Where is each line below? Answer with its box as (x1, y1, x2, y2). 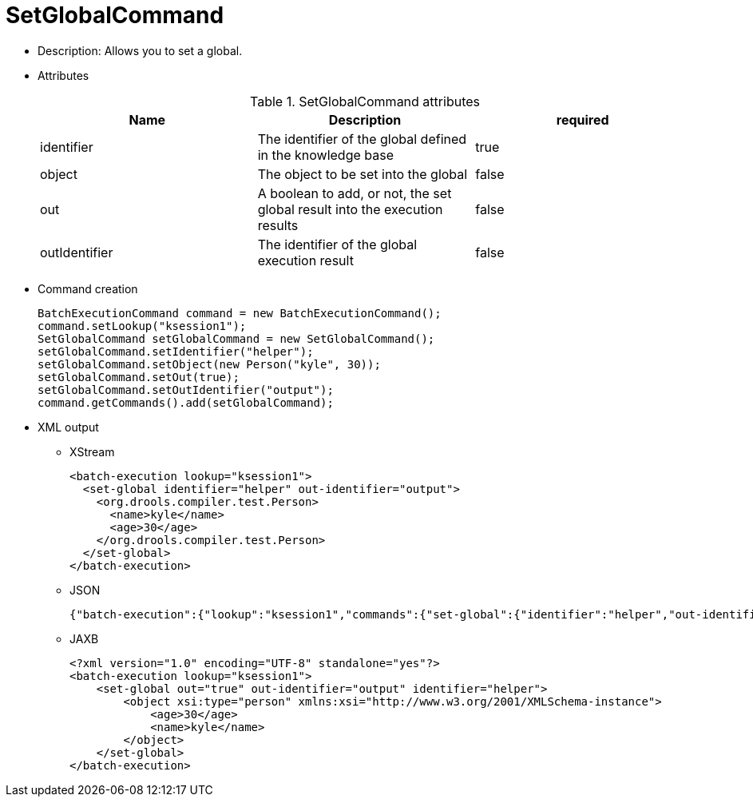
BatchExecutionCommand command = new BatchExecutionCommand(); (38, 306, 442, 320)
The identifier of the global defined (257, 130, 467, 147)
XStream (69, 444, 115, 459)
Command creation (38, 281, 138, 296)
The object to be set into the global (257, 165, 468, 182)
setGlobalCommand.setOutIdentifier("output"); (38, 383, 334, 396)
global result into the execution (257, 201, 443, 217)
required (556, 111, 609, 128)
